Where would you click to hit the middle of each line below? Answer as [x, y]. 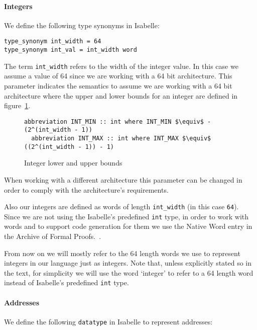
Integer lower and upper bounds [73, 163]
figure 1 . [17, 105]
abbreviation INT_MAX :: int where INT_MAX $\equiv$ [121, 139]
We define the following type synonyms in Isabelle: [82, 25]
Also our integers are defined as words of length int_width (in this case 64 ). [121, 207]
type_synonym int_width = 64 [53, 42]
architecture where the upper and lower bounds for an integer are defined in [121, 95]
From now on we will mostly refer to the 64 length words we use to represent [122, 253]
